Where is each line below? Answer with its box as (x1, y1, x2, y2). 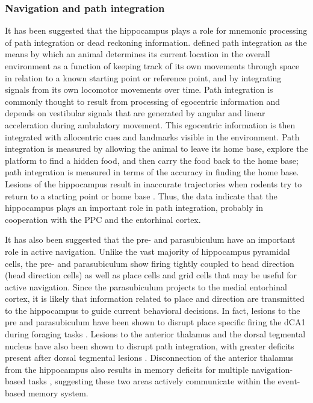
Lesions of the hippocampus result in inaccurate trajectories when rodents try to (5, 177, 302, 190)
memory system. (28, 387, 88, 399)
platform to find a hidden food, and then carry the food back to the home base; (5, 154, 299, 166)
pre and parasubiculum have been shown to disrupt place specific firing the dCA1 (5, 316, 306, 328)
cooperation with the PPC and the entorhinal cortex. (5, 213, 201, 225)
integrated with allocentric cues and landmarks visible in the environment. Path (5, 130, 300, 143)
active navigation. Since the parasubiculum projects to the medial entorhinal (5, 280, 287, 293)
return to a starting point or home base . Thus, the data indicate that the (5, 189, 277, 202)
